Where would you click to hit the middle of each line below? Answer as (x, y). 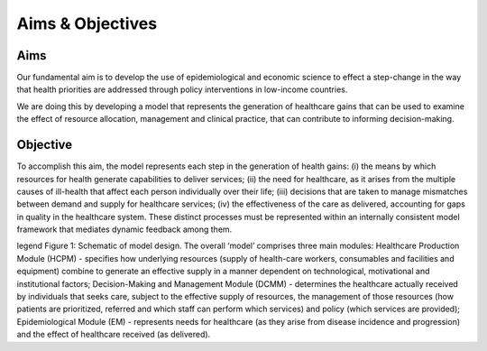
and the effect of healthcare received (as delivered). (114, 335)
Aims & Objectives (87, 23)
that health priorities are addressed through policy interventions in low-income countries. (182, 89)
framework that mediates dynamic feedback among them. (124, 229)
